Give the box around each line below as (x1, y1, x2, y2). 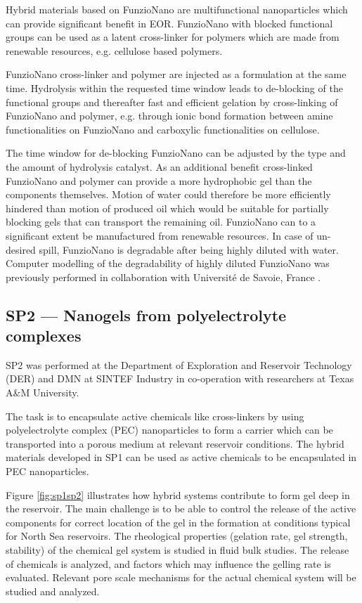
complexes (6, 325, 82, 346)
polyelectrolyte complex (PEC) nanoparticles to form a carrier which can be (6, 422, 333, 437)
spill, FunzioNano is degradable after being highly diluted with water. (39, 242, 339, 257)
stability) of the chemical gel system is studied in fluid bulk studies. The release (6, 543, 349, 557)
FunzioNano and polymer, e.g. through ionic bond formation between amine (6, 108, 333, 123)
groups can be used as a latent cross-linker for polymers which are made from (6, 30, 340, 44)
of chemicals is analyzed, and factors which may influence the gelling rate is (6, 556, 331, 571)
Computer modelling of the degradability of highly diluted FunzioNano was (6, 256, 330, 271)
